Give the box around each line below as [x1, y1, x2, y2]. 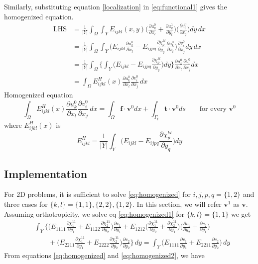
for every [199, 105, 227, 113]
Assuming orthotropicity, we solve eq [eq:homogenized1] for [4, 208, 185, 219]
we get [231, 208, 251, 219]
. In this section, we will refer [132, 199, 222, 209]
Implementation [4, 166, 88, 181]
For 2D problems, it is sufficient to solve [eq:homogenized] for [4, 189, 191, 199]
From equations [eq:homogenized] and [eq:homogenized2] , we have [4, 250, 205, 261]
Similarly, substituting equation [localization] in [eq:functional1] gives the [4, 1, 227, 11]
